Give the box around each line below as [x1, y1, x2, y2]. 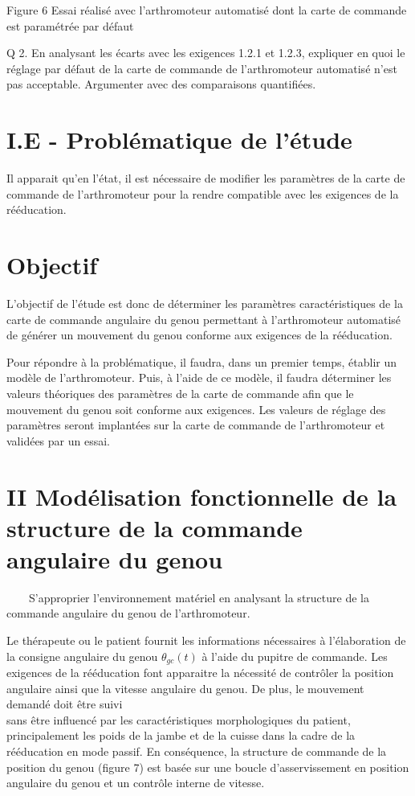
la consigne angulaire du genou [6, 647, 158, 664]
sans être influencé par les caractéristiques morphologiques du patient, [6, 711, 351, 728]
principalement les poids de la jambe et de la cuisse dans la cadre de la [6, 727, 356, 744]
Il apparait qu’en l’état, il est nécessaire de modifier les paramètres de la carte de [6, 170, 405, 187]
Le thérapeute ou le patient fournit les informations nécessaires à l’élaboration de [6, 632, 406, 649]
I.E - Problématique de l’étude [6, 123, 352, 156]
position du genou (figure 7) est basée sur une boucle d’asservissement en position [6, 758, 409, 775]
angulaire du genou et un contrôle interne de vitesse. [6, 774, 265, 791]
